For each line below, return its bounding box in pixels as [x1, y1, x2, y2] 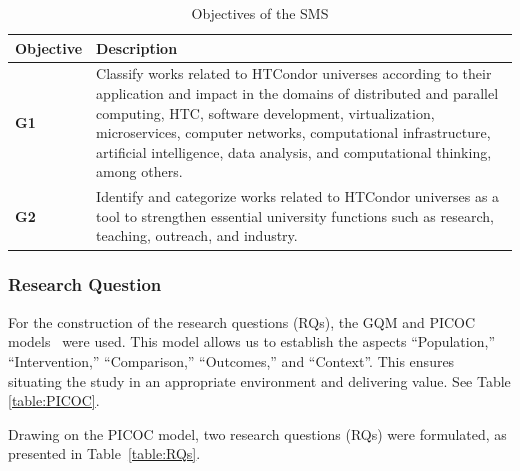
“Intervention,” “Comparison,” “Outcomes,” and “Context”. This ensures [8, 350, 455, 371]
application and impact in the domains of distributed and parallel [96, 83, 499, 104]
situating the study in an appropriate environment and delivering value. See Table [8, 370, 511, 391]
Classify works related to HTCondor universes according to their [96, 63, 492, 84]
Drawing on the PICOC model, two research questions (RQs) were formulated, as [8, 423, 507, 444]
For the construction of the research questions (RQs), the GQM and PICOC [8, 311, 476, 332]
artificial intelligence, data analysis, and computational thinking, [96, 141, 492, 162]
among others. [96, 161, 183, 182]
